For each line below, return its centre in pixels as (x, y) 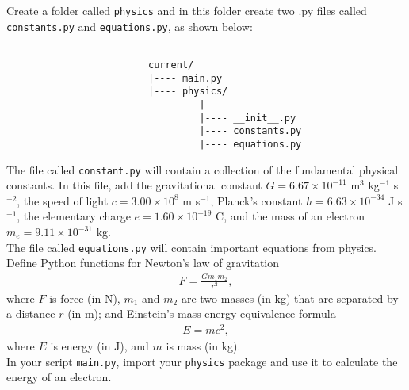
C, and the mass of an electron (291, 216)
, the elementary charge (74, 216)
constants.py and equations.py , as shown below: (130, 26)
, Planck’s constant (256, 200)
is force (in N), (85, 298)
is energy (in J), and (99, 346)
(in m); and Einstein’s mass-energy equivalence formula (202, 314)
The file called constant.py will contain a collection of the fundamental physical (203, 169)
